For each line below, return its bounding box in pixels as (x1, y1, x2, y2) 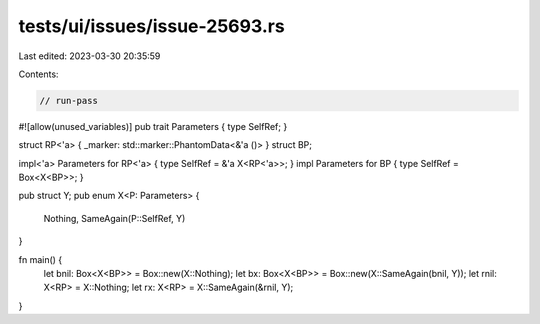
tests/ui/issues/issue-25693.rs (18, 15, 285, 37)
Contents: (18, 68, 59, 80)
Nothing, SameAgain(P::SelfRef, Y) (43, 212, 186, 224)
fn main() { (18, 253, 63, 265)
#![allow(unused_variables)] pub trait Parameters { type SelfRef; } (18, 120, 288, 132)
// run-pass (39, 95, 99, 106)
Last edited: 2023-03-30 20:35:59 (18, 50, 161, 62)
